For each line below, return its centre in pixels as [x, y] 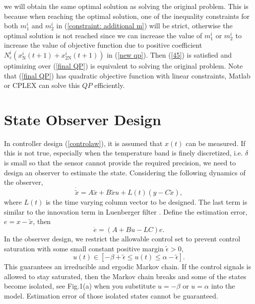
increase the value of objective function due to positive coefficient [103, 45]
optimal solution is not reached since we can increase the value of [103, 35]
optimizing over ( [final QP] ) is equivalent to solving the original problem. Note [124, 65]
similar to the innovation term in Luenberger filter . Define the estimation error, [126, 211]
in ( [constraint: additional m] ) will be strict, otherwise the [144, 26]
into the [223, 286]
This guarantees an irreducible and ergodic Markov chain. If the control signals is [128, 266]
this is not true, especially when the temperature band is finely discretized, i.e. [124, 153]
